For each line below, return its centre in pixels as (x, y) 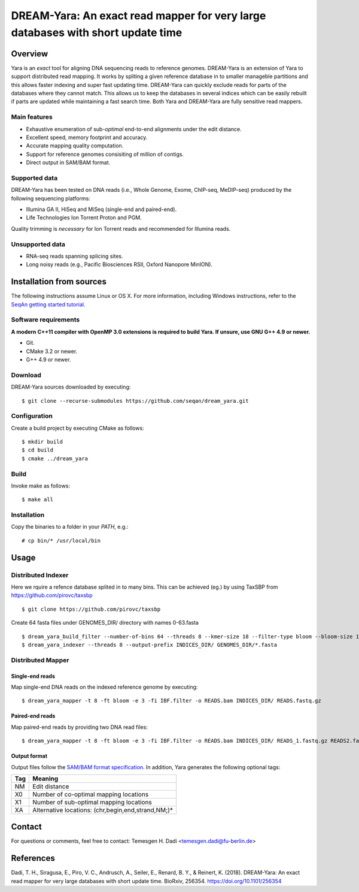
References (33, 858)
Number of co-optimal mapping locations (91, 794)
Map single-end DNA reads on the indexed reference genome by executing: (104, 687)
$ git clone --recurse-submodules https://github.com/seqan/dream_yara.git (135, 401)
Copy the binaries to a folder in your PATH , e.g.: (70, 527)
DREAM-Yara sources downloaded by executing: (71, 387)
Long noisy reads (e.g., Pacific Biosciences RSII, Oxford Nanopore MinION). (119, 264)
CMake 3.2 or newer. (52, 351)
